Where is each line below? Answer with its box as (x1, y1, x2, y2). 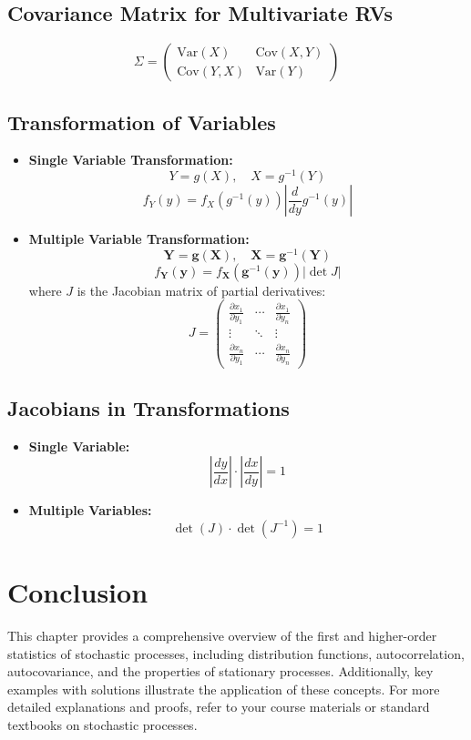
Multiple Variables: (28, 501, 152, 520)
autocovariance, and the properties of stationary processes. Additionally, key (7, 662, 434, 681)
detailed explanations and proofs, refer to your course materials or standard (7, 697, 430, 716)
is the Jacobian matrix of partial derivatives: (77, 280, 326, 299)
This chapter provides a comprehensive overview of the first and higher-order (7, 625, 437, 644)
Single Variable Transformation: (28, 150, 233, 169)
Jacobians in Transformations (7, 393, 290, 421)
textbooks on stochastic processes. (7, 715, 198, 734)
